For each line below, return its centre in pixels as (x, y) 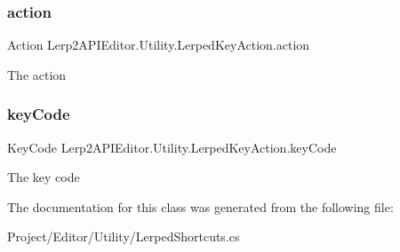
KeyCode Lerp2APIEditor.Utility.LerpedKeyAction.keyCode (172, 147)
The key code (44, 177)
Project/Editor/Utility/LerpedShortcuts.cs (124, 236)
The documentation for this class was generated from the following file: (200, 206)
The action (37, 74)
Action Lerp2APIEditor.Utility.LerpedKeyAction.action (159, 45)
